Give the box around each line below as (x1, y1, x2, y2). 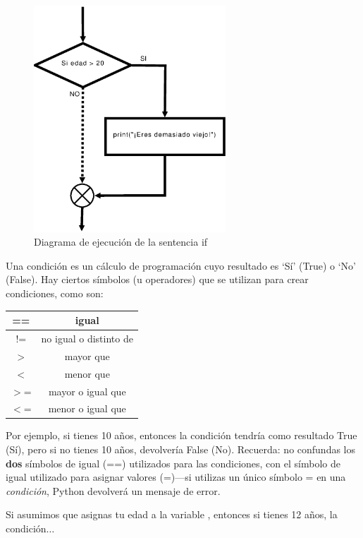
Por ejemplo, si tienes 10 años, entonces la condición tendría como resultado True (6, 428, 357, 443)
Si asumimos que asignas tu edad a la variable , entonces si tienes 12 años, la (6, 507, 338, 522)
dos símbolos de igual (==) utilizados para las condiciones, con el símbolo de (6, 455, 340, 470)
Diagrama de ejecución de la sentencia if (34, 234, 208, 249)
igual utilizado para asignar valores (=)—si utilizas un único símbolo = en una (6, 470, 346, 484)
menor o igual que (48, 401, 126, 416)
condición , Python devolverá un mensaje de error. (6, 483, 221, 498)
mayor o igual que (48, 383, 126, 398)
